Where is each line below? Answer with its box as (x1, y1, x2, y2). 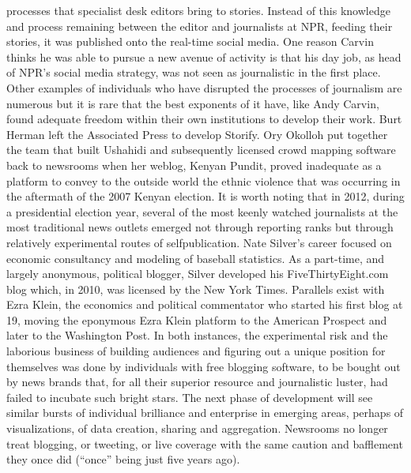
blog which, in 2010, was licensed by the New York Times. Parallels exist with (6, 280, 385, 297)
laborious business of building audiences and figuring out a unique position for (6, 343, 386, 359)
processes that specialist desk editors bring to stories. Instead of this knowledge (6, 2, 390, 18)
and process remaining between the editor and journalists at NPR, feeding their (6, 17, 393, 34)
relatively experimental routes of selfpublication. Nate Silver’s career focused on (6, 234, 392, 250)
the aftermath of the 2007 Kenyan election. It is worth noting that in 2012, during (6, 188, 405, 205)
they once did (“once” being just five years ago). (6, 451, 240, 467)
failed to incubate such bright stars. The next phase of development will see (6, 389, 373, 405)
